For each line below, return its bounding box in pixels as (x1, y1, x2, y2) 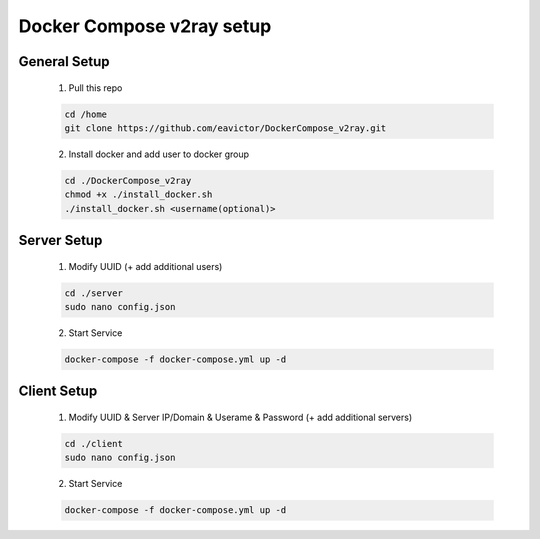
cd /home (64, 108, 108, 120)
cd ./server (64, 287, 124, 299)
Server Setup (18, 232, 103, 249)
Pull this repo (68, 81, 123, 94)
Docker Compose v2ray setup (18, 15, 272, 37)
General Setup (18, 53, 110, 70)
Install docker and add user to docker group (68, 148, 250, 160)
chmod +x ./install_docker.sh (64, 189, 213, 200)
